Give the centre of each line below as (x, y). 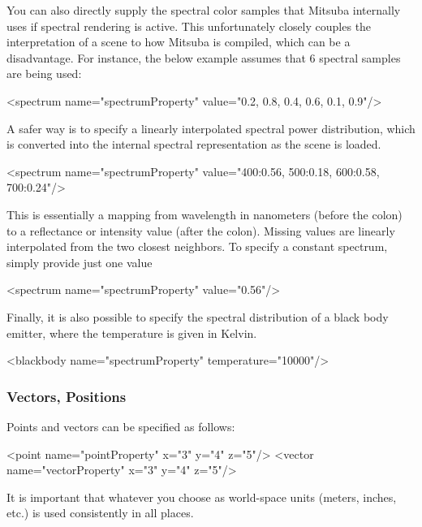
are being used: (44, 73)
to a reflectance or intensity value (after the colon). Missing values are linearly (201, 230)
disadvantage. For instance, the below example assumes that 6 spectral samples (204, 57)
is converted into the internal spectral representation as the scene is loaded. (194, 144)
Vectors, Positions (67, 396)
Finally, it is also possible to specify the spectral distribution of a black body (198, 316)
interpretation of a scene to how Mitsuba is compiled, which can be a (179, 42)
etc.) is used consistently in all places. (100, 513)
